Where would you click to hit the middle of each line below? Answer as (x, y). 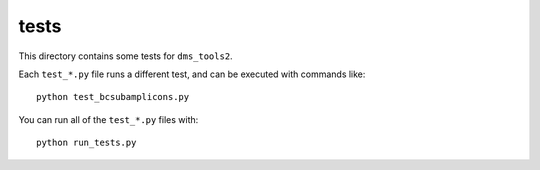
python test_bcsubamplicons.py (113, 97)
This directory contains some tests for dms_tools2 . (126, 56)
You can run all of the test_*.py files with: (108, 119)
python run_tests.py (86, 143)
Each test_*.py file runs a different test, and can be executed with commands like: (192, 74)
